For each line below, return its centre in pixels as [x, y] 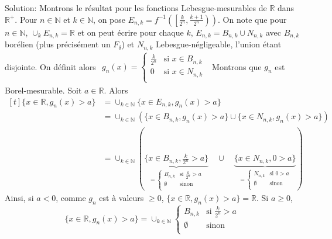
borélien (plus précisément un [58, 44]
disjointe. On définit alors [50, 66]
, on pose [109, 19]
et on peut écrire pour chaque [131, 32]
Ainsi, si [19, 198]
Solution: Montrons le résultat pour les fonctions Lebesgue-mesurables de [136, 8]
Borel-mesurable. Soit [43, 90]
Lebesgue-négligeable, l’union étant [219, 44]
